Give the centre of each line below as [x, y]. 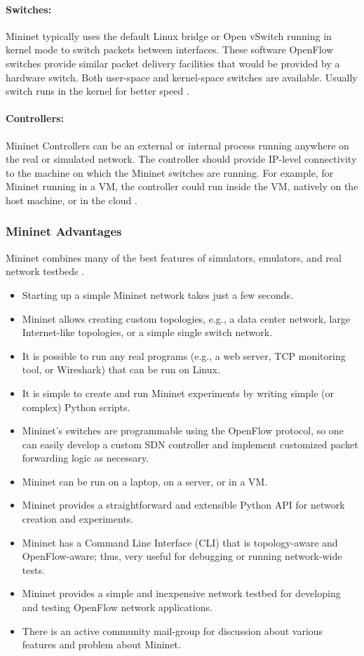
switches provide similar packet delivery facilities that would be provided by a [173, 63]
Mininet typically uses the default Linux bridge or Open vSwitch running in [169, 35]
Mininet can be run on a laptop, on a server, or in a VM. [145, 481]
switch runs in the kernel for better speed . [97, 91]
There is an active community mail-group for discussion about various [173, 630]
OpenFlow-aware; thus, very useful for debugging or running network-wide [182, 556]
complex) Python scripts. [76, 407]
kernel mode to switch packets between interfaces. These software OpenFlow [170, 49]
